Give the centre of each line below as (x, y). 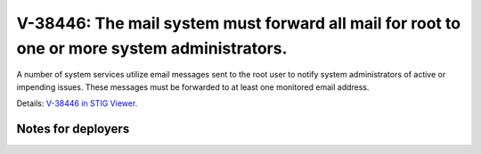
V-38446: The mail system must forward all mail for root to (239, 23)
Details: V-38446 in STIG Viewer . (77, 103)
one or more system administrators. (152, 48)
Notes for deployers (73, 129)
